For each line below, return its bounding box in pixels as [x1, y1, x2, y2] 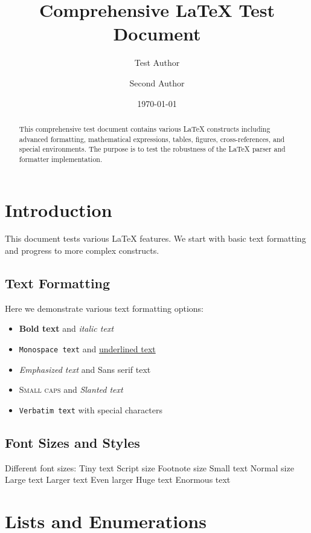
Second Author [129, 76, 185, 89]
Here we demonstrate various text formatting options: [5, 302, 204, 314]
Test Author [134, 56, 180, 69]
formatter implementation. [19, 153, 103, 164]
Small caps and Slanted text [19, 383, 123, 396]
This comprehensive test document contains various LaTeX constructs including [19, 123, 271, 134]
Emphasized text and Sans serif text [19, 363, 151, 375]
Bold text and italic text [19, 322, 114, 335]
